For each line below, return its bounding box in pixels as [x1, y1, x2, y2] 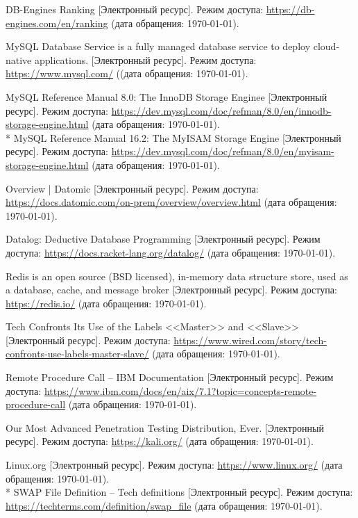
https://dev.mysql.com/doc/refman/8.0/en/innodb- [111, 103, 332, 118]
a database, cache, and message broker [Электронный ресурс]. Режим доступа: [6, 282, 337, 297]
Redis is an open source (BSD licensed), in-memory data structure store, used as [6, 268, 348, 283]
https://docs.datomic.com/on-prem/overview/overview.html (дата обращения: [6, 195, 337, 209]
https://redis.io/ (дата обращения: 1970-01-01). [6, 296, 207, 310]
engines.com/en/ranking [6, 15, 108, 30]
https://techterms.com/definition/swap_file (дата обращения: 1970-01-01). [6, 498, 323, 512]
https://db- [266, 2, 315, 16]
